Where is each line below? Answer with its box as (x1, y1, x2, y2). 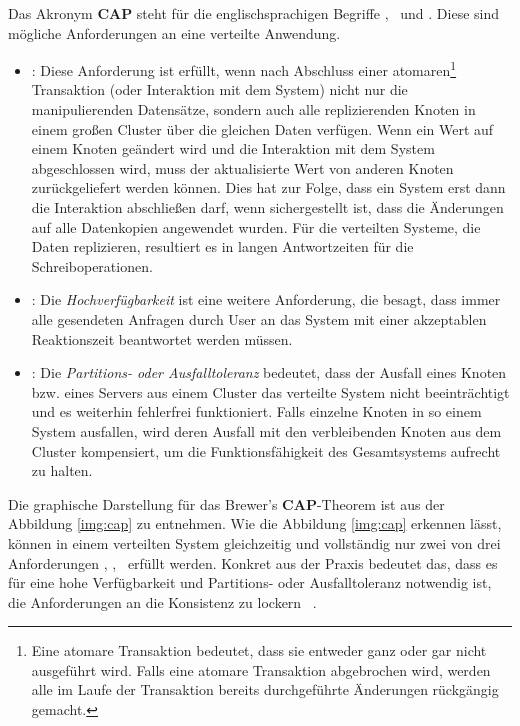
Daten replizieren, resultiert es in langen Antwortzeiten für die (31, 236, 414, 257)
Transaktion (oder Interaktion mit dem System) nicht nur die (31, 79, 408, 100)
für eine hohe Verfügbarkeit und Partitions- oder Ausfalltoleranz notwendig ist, (8, 572, 492, 593)
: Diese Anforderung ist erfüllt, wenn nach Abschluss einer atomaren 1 (31, 57, 457, 80)
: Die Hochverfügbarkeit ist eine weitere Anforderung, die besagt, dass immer (31, 289, 501, 310)
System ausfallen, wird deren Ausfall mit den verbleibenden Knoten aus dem (31, 420, 502, 441)
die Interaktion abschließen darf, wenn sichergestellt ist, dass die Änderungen (31, 197, 504, 217)
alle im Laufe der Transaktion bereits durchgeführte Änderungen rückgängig (31, 679, 499, 700)
